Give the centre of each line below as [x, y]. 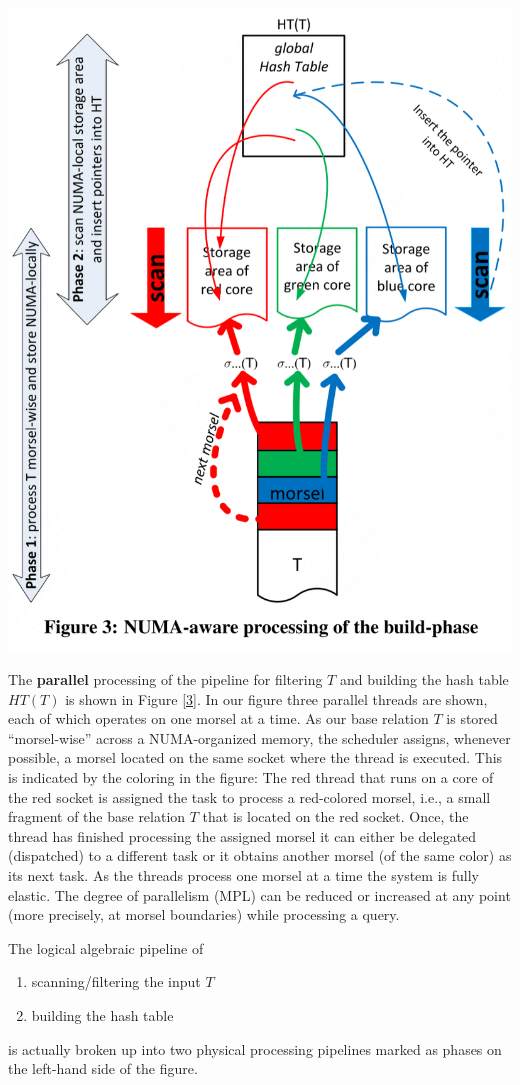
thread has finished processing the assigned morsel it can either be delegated [242, 835]
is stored [472, 718]
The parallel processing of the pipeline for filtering [165, 679]
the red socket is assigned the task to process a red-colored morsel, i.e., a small [249, 796]
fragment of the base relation [97, 816]
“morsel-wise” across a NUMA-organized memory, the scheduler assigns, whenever [259, 737]
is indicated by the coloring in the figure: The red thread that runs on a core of [251, 777]
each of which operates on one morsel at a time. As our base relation [218, 718]
